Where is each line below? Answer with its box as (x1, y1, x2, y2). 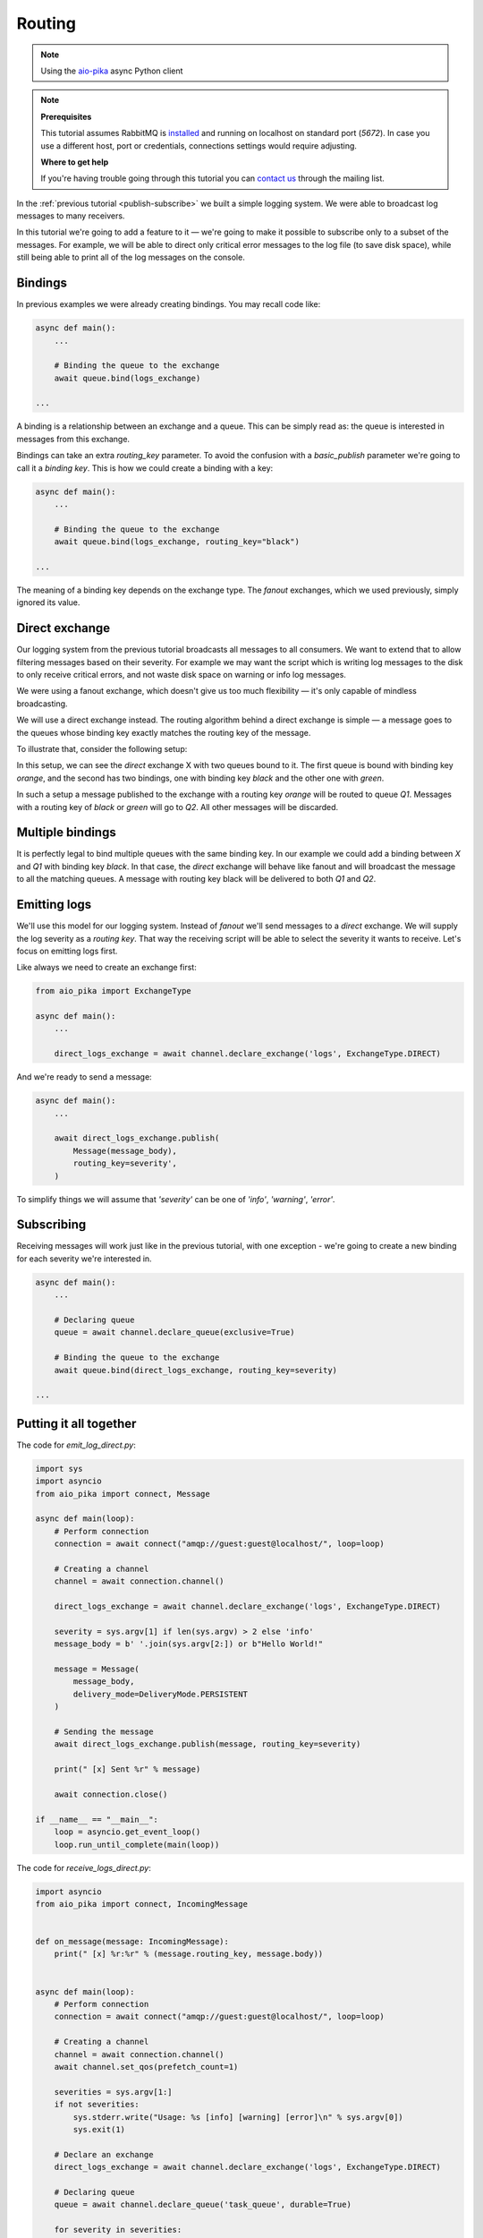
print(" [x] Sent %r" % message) (54, 1764, 201, 1774)
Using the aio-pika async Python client (40, 65, 183, 76)
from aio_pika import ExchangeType (35, 986, 191, 996)
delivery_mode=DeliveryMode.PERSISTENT (72, 1688, 248, 1699)
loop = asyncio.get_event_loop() (54, 1827, 201, 1837)
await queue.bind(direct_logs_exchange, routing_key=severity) (54, 1365, 338, 1375)
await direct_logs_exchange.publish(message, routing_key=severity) (54, 1739, 361, 1749)
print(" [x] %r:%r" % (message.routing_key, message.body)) (54, 1949, 324, 1960)
